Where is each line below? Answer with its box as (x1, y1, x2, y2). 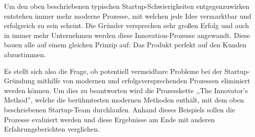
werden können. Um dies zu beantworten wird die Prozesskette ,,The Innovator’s (4, 85, 248, 95)
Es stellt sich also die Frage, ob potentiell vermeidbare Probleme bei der (4, 66, 222, 76)
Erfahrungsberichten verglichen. (4, 124, 100, 134)
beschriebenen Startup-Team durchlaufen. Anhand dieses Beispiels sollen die (4, 104, 235, 114)
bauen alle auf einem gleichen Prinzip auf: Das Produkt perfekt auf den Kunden (4, 39, 247, 50)
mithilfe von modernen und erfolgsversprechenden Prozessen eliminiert (37, 75, 250, 86)
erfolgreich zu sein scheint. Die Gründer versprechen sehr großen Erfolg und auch (4, 20, 249, 31)
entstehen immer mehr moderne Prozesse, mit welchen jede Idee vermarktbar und (4, 10, 252, 21)
